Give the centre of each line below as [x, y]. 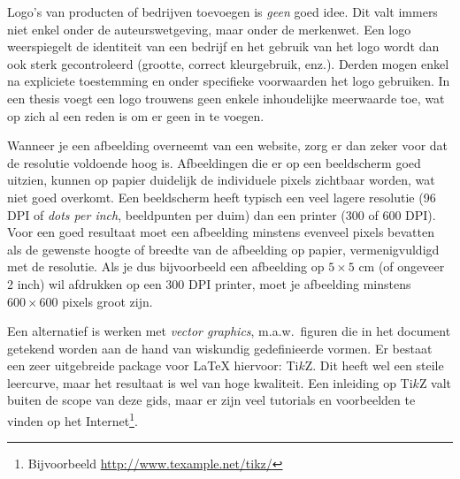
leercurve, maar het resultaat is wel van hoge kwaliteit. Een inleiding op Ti [210, 382]
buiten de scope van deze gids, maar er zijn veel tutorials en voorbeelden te [211, 400]
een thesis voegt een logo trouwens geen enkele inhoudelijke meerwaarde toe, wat [226, 98]
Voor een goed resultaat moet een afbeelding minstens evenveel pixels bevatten [221, 232]
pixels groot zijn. [107, 301]
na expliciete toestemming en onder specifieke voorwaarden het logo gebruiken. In [229, 81]
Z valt [435, 382]
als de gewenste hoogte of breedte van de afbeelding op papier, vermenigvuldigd [223, 249]
